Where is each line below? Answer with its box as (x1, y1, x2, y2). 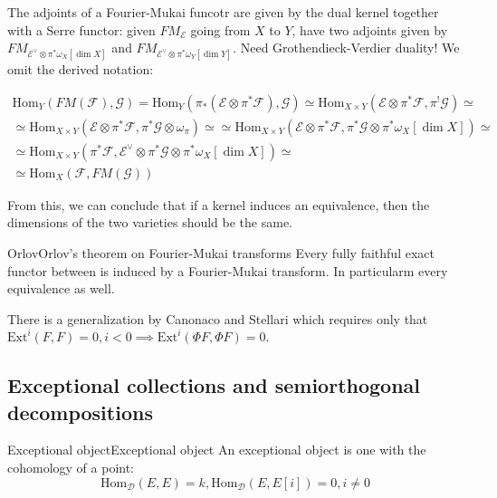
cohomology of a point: (7, 458, 135, 477)
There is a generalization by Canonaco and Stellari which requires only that (7, 309, 428, 328)
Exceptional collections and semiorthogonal (7, 371, 421, 399)
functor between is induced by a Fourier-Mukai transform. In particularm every (7, 261, 448, 280)
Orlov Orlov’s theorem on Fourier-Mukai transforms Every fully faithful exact (7, 243, 435, 262)
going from (190, 20, 251, 39)
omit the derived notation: (7, 60, 154, 78)
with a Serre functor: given (7, 20, 156, 39)
